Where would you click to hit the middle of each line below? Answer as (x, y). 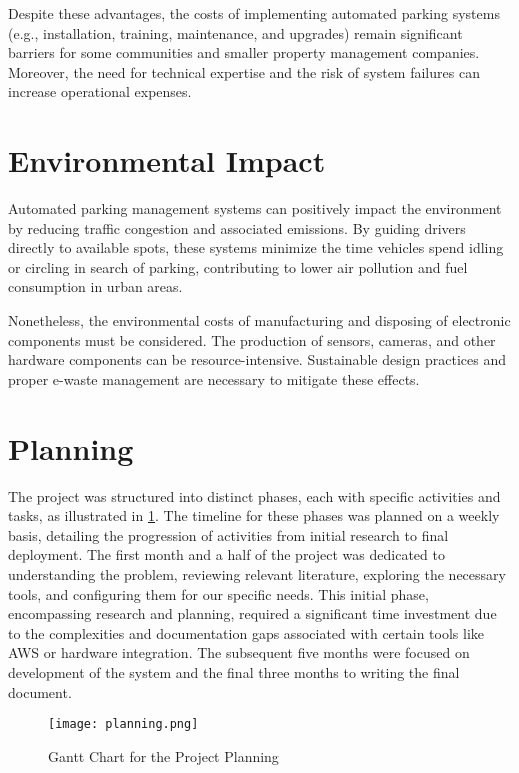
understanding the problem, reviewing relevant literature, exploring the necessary (257, 573)
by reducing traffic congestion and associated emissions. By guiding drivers (237, 227)
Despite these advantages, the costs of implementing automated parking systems (254, 13)
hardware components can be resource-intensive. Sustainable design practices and (257, 359)
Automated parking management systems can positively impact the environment (255, 208)
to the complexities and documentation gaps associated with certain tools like (246, 632)
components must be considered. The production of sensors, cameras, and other (252, 339)
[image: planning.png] (123, 724)
